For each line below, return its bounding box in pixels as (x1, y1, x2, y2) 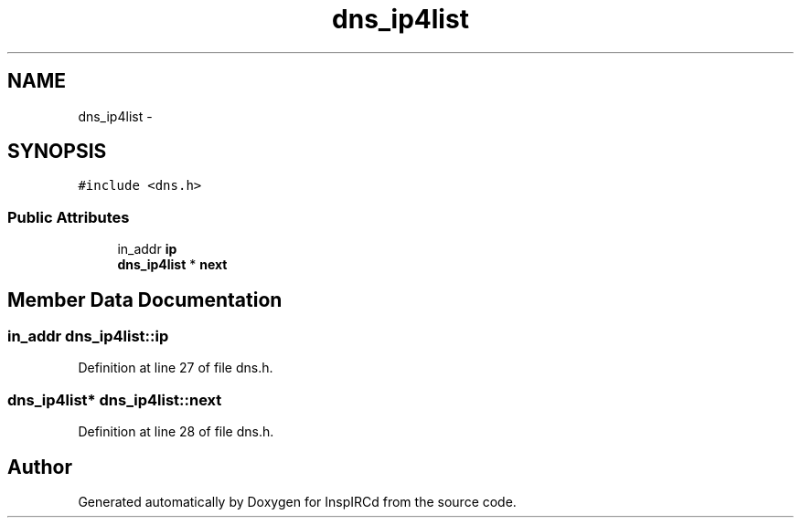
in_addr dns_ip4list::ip (7, 327, 169, 346)
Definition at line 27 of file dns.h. (78, 360, 273, 376)
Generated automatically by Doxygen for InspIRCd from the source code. (78, 494, 517, 509)
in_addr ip (117, 241, 177, 257)
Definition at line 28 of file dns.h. (78, 424, 274, 440)
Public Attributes (7, 207, 130, 226)
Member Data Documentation (7, 288, 283, 311)
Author (7, 455, 72, 478)
